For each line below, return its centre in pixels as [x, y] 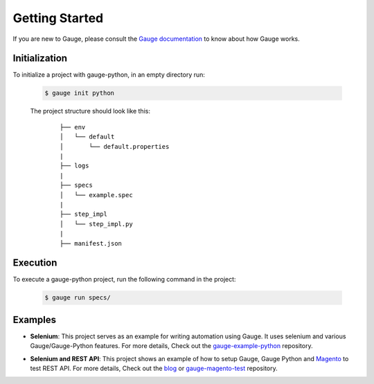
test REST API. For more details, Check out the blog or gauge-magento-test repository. [154, 368]
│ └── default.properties [115, 146]
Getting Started [58, 18]
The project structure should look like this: [90, 111]
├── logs [74, 166]
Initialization [40, 58]
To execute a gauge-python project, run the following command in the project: [124, 280]
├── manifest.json [91, 243]
